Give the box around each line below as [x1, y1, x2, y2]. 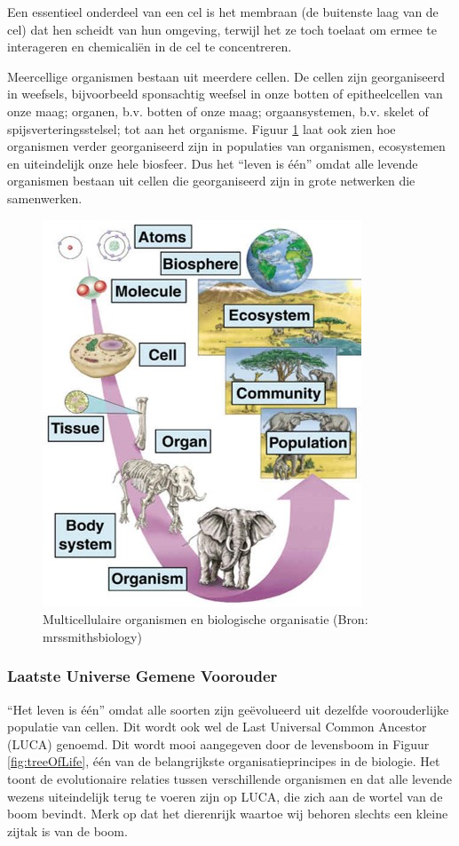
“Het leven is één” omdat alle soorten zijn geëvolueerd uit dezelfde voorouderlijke [7, 700, 449, 718]
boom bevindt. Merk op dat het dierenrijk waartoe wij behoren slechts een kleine [7, 804, 448, 823]
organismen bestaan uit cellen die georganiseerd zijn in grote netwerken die [7, 171, 415, 190]
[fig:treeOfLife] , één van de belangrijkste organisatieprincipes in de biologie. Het [7, 752, 440, 771]
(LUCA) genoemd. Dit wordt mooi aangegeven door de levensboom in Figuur [7, 734, 430, 753]
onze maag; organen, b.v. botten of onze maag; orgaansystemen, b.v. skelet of [7, 101, 429, 120]
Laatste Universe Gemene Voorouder [7, 665, 278, 687]
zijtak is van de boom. [7, 821, 128, 840]
